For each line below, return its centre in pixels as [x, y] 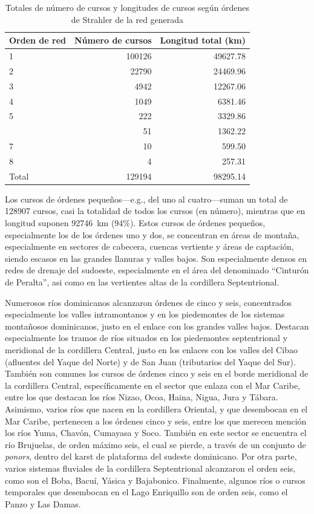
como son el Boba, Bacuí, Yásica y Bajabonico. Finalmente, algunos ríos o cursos [155, 480]
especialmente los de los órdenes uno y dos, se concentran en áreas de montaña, [152, 234]
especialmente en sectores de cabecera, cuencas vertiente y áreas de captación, [149, 246]
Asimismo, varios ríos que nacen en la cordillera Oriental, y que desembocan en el [156, 408]
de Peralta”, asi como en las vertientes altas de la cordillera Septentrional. [142, 282]
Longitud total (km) [203, 40]
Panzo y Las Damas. [43, 503]
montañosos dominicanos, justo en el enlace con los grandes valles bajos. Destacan [157, 326]
